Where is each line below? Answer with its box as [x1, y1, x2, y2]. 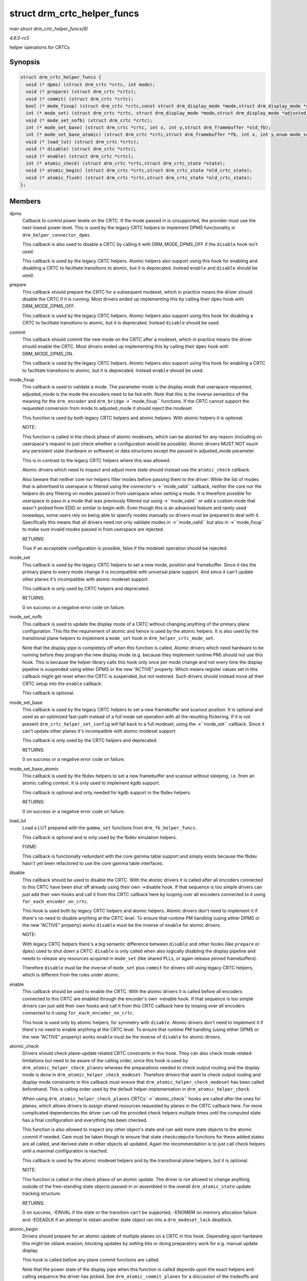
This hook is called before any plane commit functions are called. [22, 1257, 160, 1263]
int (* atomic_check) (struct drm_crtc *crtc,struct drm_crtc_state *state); [26, 160, 226, 167]
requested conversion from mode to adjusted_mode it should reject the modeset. [22, 405, 193, 411]
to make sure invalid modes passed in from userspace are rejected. [22, 526, 164, 532]
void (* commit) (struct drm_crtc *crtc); [26, 96, 134, 102]
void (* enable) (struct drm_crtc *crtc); [26, 153, 134, 159]
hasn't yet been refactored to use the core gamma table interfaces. [22, 860, 164, 866]
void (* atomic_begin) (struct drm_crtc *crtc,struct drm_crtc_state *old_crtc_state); [26, 168, 253, 174]
